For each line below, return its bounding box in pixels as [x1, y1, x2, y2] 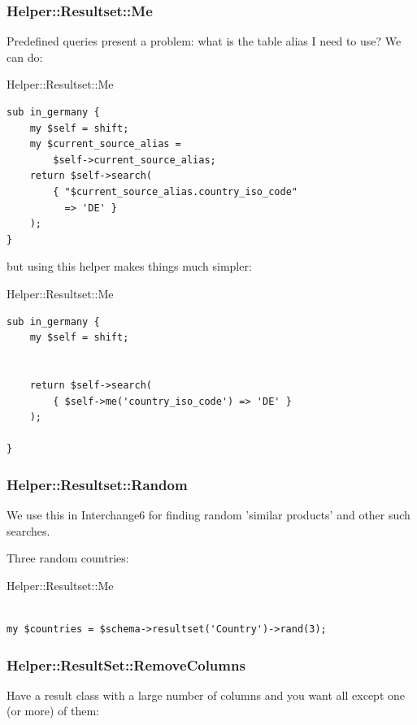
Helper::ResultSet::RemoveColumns [7, 654, 245, 675]
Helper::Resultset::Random [7, 474, 188, 494]
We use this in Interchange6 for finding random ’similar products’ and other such [7, 506, 410, 523]
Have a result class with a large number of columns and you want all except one [7, 686, 405, 703]
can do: [7, 48, 43, 65]
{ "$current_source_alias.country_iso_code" [53, 185, 298, 198]
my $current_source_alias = [29, 138, 181, 150]
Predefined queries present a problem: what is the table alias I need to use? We [7, 33, 402, 50]
